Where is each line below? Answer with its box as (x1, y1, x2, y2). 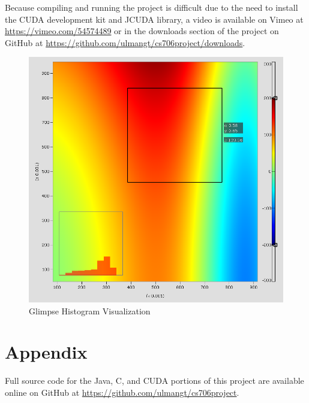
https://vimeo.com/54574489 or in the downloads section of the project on (5, 25, 279, 37)
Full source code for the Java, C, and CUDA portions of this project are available (5, 374, 304, 387)
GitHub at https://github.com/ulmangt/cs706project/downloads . (5, 36, 245, 49)
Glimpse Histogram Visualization (29, 304, 151, 317)
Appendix (5, 340, 88, 364)
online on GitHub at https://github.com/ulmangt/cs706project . (5, 386, 239, 398)
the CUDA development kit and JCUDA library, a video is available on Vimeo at (5, 13, 304, 25)
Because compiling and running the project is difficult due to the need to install (5, 1, 298, 13)
